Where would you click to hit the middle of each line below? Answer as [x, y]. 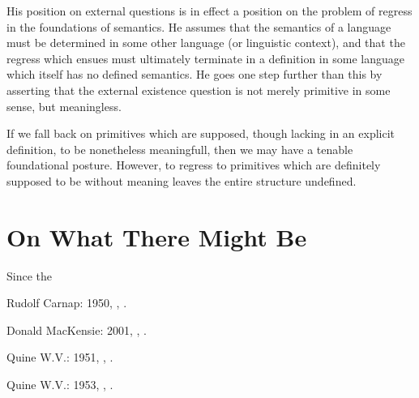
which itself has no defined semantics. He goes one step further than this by [195, 74]
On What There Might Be [157, 236]
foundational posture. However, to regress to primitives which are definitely [194, 165]
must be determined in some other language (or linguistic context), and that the [206, 43]
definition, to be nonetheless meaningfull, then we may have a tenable [180, 149]
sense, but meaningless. [64, 106]
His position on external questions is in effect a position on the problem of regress [209, 11]
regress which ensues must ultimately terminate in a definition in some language [205, 58]
